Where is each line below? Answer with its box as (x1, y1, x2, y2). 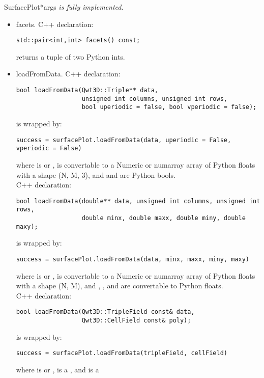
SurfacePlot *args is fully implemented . (4, 2, 124, 12)
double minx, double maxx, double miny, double (81, 214, 246, 222)
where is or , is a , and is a (16, 364, 99, 374)
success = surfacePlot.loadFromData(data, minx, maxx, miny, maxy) (16, 255, 249, 263)
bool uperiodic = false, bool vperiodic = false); (81, 103, 257, 111)
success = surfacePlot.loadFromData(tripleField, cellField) (16, 349, 228, 357)
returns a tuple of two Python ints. (16, 51, 125, 62)
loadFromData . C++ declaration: (16, 68, 121, 79)
